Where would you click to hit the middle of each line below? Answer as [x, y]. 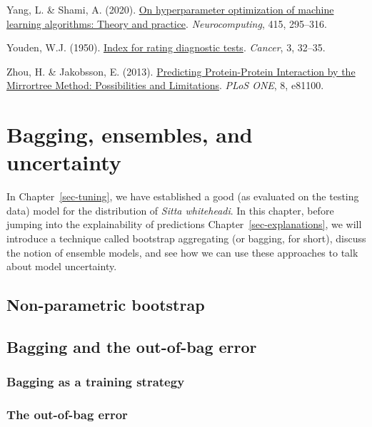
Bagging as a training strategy [96, 382]
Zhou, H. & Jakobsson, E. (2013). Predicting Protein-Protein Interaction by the [181, 71]
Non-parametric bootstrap [106, 305]
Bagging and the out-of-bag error [132, 347]
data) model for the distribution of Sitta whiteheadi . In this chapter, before [170, 210]
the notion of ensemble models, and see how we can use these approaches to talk [182, 252]
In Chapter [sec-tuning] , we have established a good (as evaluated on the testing [183, 196]
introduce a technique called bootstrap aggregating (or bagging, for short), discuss [186, 238]
